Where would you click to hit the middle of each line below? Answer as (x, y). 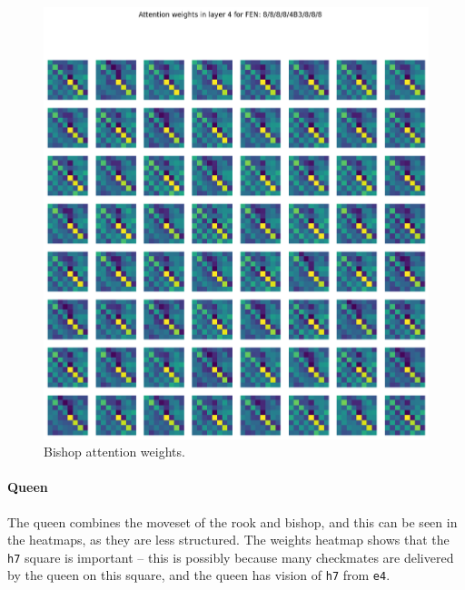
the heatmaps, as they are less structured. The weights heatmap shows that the (228, 540)
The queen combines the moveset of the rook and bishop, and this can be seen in (232, 521)
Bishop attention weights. (114, 452)
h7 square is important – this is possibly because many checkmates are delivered (231, 557)
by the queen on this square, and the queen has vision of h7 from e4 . (199, 575)
